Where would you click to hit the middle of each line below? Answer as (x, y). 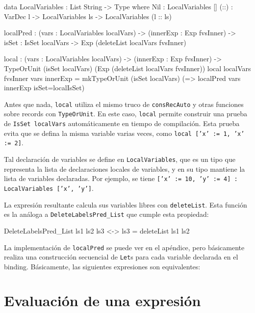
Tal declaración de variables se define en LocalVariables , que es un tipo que (120, 159)
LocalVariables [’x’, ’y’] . (49, 188)
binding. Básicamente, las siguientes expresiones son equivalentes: (102, 266)
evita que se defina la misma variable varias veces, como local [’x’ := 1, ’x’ (124, 133)
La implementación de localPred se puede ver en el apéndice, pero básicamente (124, 247)
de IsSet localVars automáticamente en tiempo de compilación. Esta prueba (122, 123)
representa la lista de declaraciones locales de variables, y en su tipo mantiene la (125, 169)
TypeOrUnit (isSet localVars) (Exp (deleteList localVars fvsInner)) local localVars (127, 68)
